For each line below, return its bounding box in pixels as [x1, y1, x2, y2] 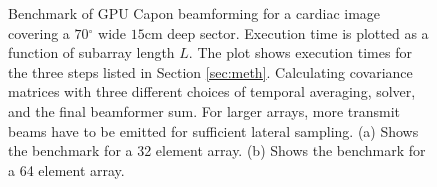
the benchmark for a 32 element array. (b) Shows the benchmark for [8, 140, 426, 161]
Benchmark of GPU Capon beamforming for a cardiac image [8, 3, 381, 23]
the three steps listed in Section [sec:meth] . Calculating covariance [8, 61, 413, 82]
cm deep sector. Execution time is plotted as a [144, 22, 429, 43]
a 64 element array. [8, 159, 125, 180]
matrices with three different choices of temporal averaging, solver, [8, 81, 416, 102]
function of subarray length [8, 42, 175, 63]
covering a [8, 22, 70, 43]
